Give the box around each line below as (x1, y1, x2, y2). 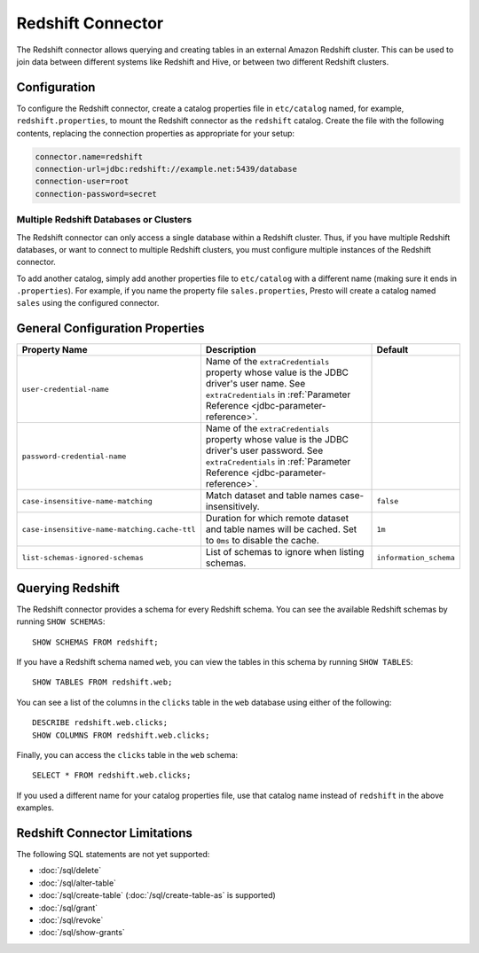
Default (376, 344, 409, 356)
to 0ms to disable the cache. (205, 535, 319, 547)
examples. (16, 802, 55, 813)
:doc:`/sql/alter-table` (38, 878, 117, 888)
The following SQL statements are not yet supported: (16, 849, 210, 860)
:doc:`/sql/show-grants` (38, 927, 126, 938)
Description (205, 344, 256, 356)
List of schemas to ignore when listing (205, 546, 365, 559)
